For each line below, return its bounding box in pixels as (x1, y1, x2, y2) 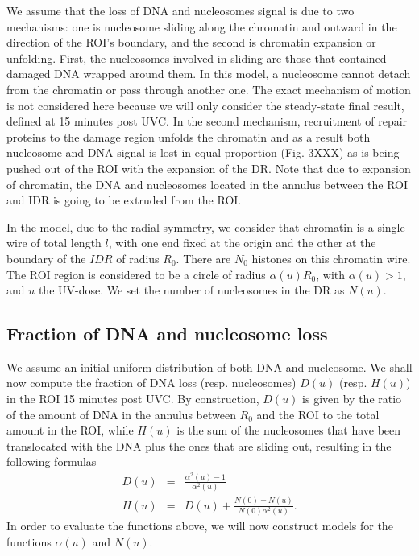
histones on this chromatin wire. (251, 249, 411, 266)
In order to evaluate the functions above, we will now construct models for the (6, 517, 393, 533)
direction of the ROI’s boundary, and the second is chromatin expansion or (6, 34, 376, 51)
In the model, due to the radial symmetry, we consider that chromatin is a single (6, 218, 405, 235)
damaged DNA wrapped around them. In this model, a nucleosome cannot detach (6, 65, 411, 82)
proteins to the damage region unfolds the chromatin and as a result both (6, 128, 371, 145)
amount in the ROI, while (6, 422, 134, 439)
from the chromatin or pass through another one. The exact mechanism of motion (6, 80, 411, 97)
